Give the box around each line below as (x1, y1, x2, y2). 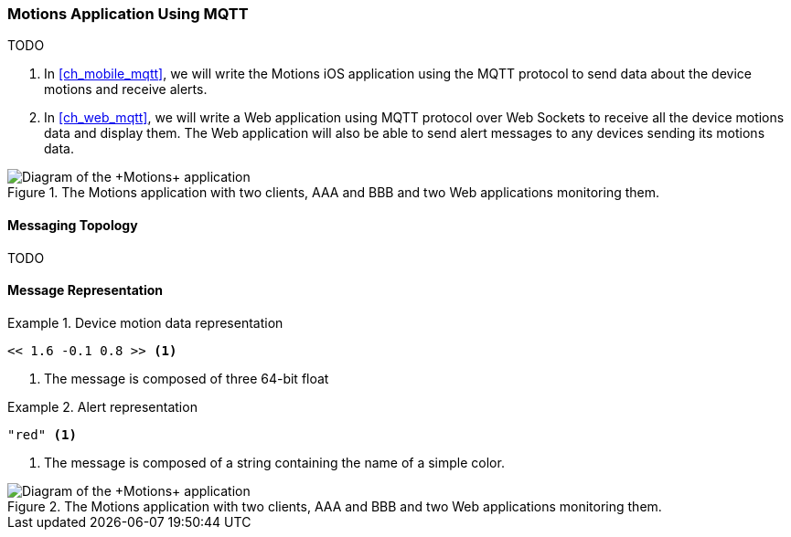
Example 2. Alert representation (7, 398, 198, 415)
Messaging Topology (7, 216, 138, 233)
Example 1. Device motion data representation (7, 314, 283, 331)
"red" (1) (7, 426, 77, 442)
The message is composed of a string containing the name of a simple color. (44, 454, 505, 470)
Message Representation (7, 282, 164, 299)
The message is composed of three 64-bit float (44, 370, 329, 386)
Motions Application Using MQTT (7, 5, 249, 23)
